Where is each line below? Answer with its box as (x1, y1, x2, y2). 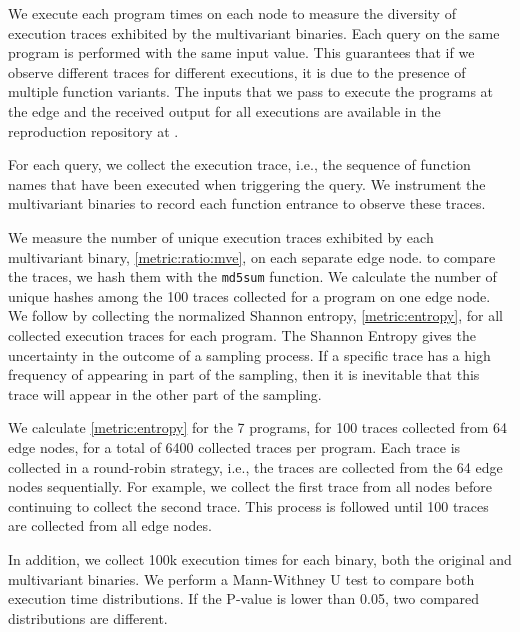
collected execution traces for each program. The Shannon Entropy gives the (8, 324, 476, 345)
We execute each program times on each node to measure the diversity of (8, 3, 456, 23)
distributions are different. (8, 607, 168, 628)
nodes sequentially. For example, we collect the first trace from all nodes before (8, 476, 493, 497)
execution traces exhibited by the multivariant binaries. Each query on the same (8, 22, 500, 43)
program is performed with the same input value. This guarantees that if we (8, 42, 475, 63)
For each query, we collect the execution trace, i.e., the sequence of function (8, 154, 471, 175)
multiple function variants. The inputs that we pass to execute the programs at (8, 81, 494, 102)
